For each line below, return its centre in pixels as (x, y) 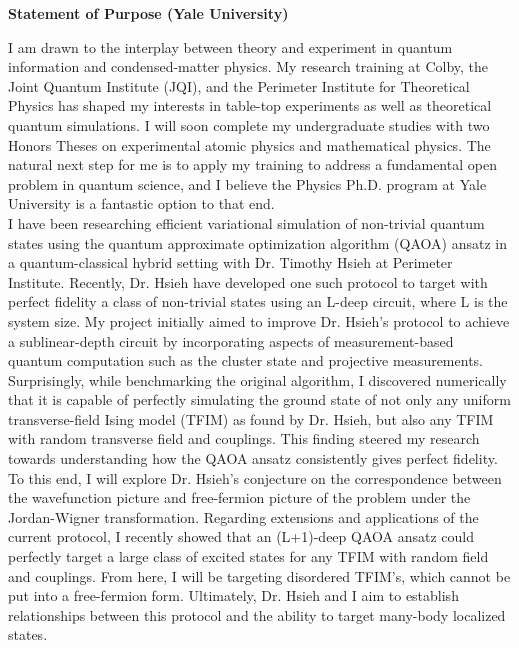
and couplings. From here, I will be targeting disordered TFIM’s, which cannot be (259, 575)
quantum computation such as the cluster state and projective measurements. (245, 360)
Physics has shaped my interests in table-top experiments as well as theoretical (250, 105)
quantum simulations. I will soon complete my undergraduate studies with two (249, 124)
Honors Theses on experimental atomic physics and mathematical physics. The (249, 144)
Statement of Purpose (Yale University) (148, 13)
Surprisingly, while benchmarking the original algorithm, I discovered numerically (257, 379)
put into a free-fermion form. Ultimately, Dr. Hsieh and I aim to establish (233, 595)
